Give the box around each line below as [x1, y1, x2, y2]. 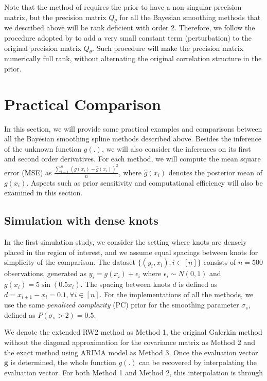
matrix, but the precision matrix [4, 11, 106, 22]
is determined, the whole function [10, 357, 116, 368]
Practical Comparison [4, 93, 161, 114]
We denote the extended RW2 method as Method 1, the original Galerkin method [4, 326, 262, 337]
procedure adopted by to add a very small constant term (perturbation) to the [4, 32, 252, 43]
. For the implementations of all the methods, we [99, 288, 254, 299]
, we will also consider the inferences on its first [101, 143, 251, 154]
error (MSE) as [4, 167, 52, 177]
